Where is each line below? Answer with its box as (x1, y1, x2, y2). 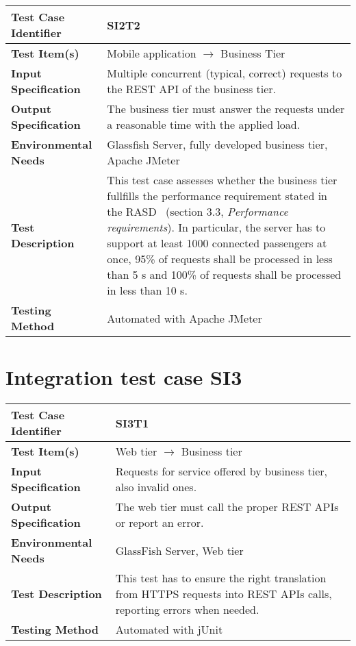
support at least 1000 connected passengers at (107, 235, 327, 251)
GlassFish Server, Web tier (115, 542, 244, 558)
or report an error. (115, 514, 204, 531)
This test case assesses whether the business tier (107, 172, 338, 188)
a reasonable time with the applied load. (107, 116, 301, 132)
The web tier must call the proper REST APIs (115, 499, 339, 515)
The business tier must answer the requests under (107, 101, 345, 116)
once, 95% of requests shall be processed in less (107, 251, 333, 266)
